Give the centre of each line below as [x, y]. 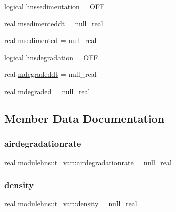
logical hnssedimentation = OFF [54, 6]
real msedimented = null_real [50, 40]
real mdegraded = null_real [47, 91]
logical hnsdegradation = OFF [51, 57]
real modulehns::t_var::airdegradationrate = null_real [88, 162]
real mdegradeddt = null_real [50, 74]
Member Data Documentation [84, 118]
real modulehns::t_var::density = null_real [71, 204]
